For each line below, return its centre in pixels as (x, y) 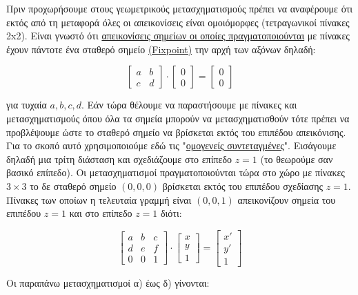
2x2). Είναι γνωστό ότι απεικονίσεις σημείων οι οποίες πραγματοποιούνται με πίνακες (178, 36)
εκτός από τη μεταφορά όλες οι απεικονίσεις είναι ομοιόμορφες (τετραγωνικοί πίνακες (178, 22)
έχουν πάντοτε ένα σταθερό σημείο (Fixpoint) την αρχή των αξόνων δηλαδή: (161, 49)
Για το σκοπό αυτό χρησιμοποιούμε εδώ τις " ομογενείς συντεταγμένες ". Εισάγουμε (171, 145)
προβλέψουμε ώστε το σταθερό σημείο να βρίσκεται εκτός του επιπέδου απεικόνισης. (176, 132)
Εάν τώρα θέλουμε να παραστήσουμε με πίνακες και (192, 105)
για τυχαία (27, 105)
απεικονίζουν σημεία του (287, 199)
